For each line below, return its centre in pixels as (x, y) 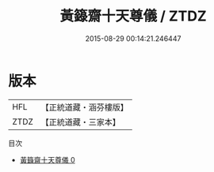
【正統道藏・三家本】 (81, 122)
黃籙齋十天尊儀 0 (47, 159)
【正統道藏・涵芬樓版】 (85, 107)
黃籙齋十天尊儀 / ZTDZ (133, 16)
